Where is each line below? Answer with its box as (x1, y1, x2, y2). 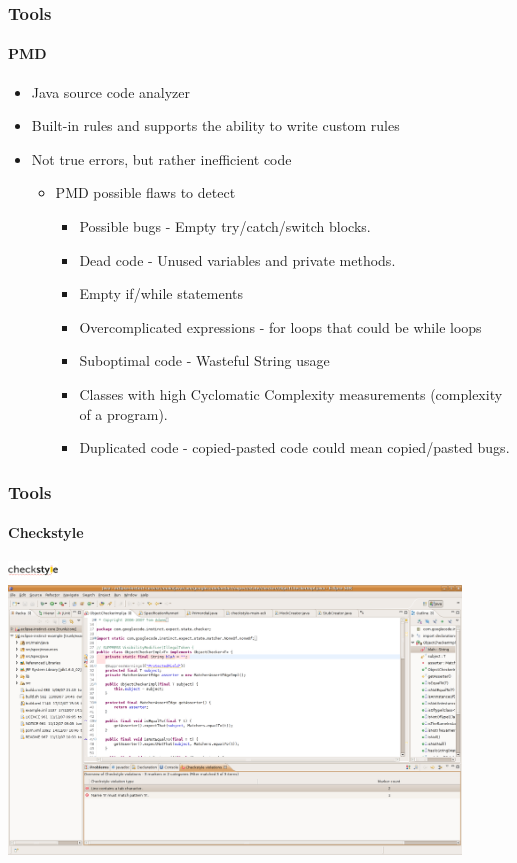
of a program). (79, 403, 168, 424)
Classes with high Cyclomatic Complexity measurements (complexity (79, 383, 503, 404)
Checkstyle (8, 522, 84, 543)
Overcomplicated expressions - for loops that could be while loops (79, 316, 482, 337)
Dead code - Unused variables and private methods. (79, 249, 396, 270)
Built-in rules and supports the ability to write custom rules (31, 115, 400, 136)
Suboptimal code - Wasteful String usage (79, 350, 330, 371)
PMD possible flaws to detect (55, 182, 236, 203)
